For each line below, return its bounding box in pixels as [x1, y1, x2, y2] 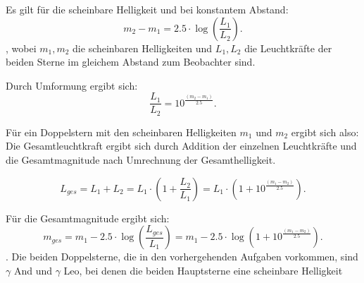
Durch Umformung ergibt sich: [6, 78, 138, 92]
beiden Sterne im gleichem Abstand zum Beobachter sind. [6, 54, 256, 69]
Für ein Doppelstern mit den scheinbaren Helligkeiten [6, 124, 237, 139]
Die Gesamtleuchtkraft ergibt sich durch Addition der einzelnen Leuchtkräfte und [6, 138, 357, 153]
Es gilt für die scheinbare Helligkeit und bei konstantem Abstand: [6, 2, 289, 16]
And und [13, 263, 53, 277]
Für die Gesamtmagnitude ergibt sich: [6, 210, 170, 225]
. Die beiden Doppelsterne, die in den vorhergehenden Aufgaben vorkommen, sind [6, 249, 358, 264]
